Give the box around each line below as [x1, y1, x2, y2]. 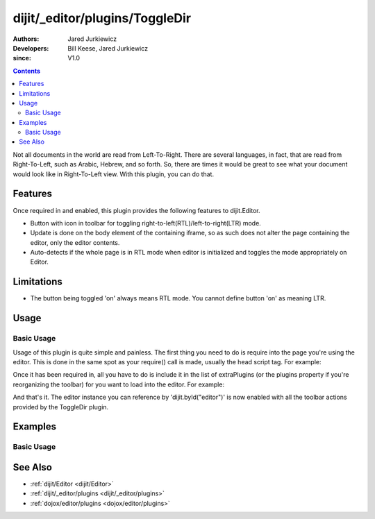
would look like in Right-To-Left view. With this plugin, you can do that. [12, 170, 215, 178]
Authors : [12, 35, 40, 43]
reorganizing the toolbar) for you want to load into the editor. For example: [12, 380, 225, 389]
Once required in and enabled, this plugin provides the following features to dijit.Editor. [12, 206, 260, 214]
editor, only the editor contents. [30, 238, 120, 246]
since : [12, 54, 31, 62]
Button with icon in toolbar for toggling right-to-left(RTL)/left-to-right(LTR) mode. [30, 219, 262, 227]
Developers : [12, 44, 49, 52]
